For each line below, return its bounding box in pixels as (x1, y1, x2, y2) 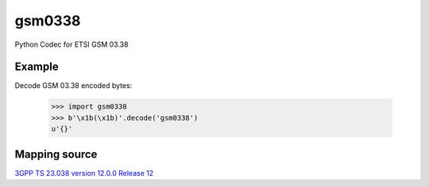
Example (14, 60, 59, 74)
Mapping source (14, 147, 98, 161)
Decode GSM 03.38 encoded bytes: (14, 81, 133, 90)
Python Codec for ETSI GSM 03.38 (14, 40, 129, 49)
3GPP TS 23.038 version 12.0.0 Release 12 (14, 168, 154, 177)
